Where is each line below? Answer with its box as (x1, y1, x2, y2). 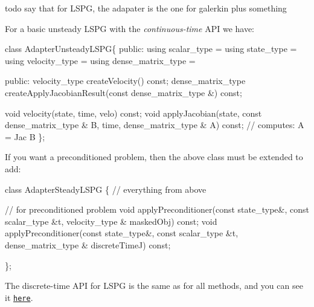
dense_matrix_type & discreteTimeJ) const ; (5, 238, 171, 251)
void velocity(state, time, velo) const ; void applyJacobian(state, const (5, 106, 262, 119)
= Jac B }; (5, 130, 45, 143)
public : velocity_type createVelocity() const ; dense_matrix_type (5, 74, 246, 87)
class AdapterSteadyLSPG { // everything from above (5, 183, 207, 195)
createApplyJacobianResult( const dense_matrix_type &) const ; (5, 86, 242, 99)
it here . (5, 291, 33, 303)
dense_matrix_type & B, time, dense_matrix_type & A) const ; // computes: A (5, 118, 304, 131)
